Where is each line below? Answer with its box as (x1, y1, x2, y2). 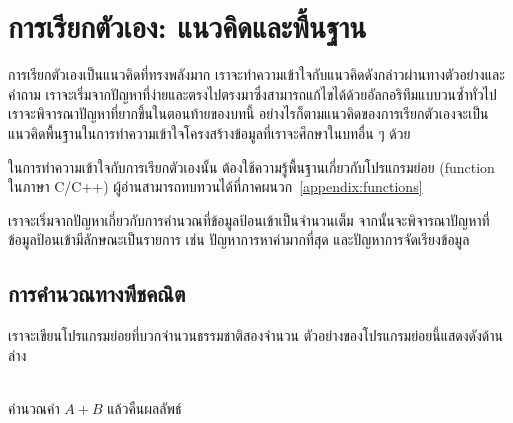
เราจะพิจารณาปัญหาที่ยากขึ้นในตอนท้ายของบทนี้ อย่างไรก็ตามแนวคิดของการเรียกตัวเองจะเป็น (8, 103, 489, 124)
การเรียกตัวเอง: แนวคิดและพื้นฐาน (8, 6, 367, 47)
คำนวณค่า (8, 397, 60, 418)
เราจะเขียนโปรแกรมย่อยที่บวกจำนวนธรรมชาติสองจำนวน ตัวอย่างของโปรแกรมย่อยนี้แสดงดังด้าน (8, 325, 504, 346)
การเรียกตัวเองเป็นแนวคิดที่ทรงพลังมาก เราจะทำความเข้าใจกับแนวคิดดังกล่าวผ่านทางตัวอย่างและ (8, 64, 505, 85)
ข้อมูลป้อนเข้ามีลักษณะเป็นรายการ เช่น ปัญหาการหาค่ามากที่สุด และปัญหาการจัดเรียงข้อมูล (8, 229, 470, 250)
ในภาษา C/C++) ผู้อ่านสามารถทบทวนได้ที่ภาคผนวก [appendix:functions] (8, 176, 423, 197)
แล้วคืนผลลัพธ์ (107, 397, 182, 418)
